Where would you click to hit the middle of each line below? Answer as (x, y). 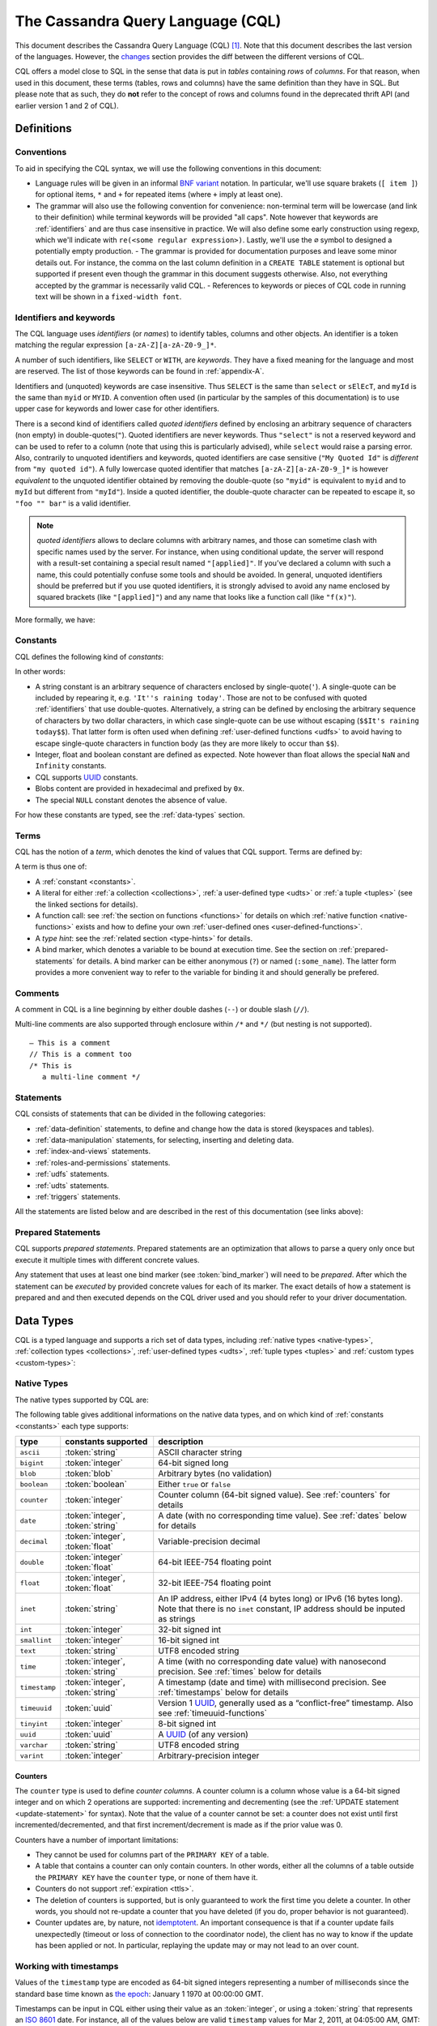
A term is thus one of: (51, 866)
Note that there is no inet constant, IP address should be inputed (282, 1609)
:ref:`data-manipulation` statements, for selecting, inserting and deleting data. (165, 1139)
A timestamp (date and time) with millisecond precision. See (272, 1682)
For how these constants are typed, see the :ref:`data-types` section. (130, 814)
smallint (36, 1640)
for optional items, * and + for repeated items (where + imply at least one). (159, 194)
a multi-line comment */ (91, 1077)
